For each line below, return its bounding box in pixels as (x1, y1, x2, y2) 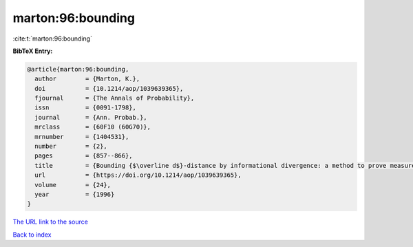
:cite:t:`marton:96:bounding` (12, 34, 93, 43)
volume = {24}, (34, 181, 112, 189)
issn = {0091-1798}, (34, 104, 137, 111)
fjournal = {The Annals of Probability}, (34, 94, 195, 103)
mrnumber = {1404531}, (34, 133, 129, 140)
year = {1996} (34, 191, 115, 198)
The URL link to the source (12, 217, 89, 226)
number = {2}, (34, 142, 108, 151)
